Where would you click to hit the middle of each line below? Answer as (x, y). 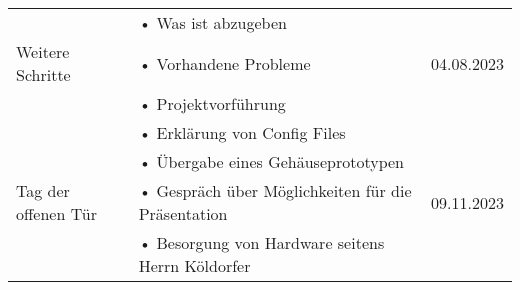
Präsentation (183, 213)
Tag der (43, 190)
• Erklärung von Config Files (242, 132)
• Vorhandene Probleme (224, 63)
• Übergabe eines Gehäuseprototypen (271, 161)
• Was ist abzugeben (212, 22)
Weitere (43, 51)
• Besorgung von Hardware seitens (261, 242)
